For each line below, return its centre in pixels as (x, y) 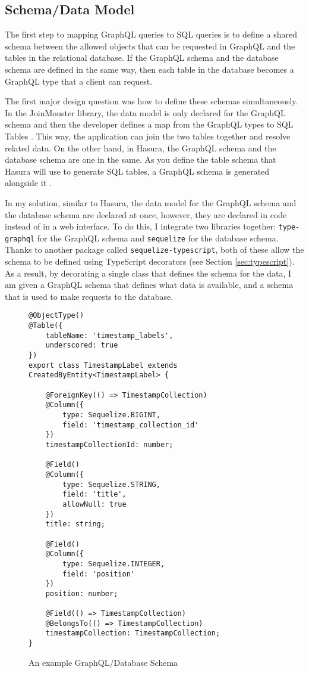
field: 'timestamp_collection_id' (131, 425)
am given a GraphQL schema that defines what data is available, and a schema (149, 285)
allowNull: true (94, 504)
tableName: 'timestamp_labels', (109, 335)
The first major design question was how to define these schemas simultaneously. (152, 101)
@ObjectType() (56, 316)
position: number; (82, 593)
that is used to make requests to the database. (89, 296)
